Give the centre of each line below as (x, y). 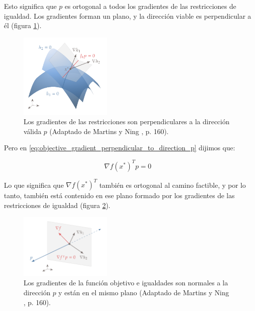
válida (33, 131)
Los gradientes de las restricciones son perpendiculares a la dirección (127, 121)
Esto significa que (30, 6)
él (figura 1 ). (23, 25)
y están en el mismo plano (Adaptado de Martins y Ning (144, 293)
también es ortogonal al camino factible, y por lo (173, 185)
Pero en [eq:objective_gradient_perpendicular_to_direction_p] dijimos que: (120, 148)
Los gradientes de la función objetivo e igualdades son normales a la (126, 283)
